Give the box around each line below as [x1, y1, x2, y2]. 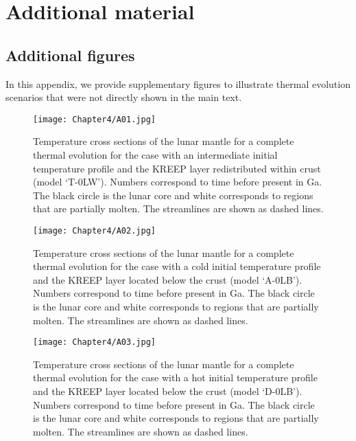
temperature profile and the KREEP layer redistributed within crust [33, 161, 321, 175]
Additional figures [5, 44, 135, 65]
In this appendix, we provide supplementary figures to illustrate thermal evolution [5, 76, 351, 91]
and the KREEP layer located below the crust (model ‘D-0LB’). [33, 384, 302, 398]
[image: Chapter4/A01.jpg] [33, 114, 156, 124]
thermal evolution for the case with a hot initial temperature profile [33, 370, 318, 385]
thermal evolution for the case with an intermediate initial [33, 148, 278, 162]
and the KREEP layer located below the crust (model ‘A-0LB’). [33, 272, 302, 286]
